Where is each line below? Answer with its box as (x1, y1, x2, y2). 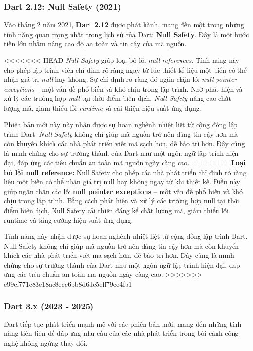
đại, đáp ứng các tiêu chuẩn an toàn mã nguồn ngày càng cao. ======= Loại (4, 157, 246, 167)
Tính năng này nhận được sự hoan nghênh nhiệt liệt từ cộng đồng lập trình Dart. (4, 231, 248, 241)
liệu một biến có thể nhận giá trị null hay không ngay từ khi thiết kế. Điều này (4, 176, 240, 187)
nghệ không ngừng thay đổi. (4, 338, 88, 348)
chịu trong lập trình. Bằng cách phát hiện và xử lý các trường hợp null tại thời (4, 195, 239, 206)
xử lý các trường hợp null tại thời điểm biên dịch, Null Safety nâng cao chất (4, 93, 231, 103)
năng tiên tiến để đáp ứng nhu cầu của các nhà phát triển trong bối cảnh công (4, 328, 239, 338)
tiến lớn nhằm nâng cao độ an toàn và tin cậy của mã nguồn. (4, 39, 187, 49)
